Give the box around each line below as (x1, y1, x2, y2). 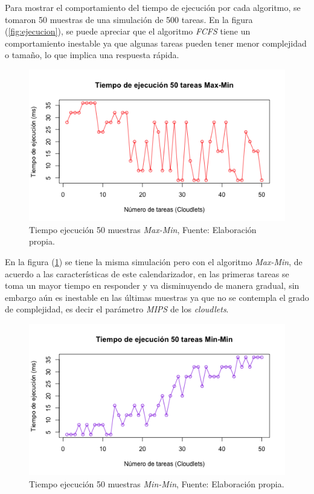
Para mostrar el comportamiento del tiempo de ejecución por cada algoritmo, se (5, 1, 301, 13)
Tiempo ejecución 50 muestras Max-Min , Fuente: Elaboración (29, 223, 257, 235)
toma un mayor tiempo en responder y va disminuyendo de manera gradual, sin (5, 279, 300, 292)
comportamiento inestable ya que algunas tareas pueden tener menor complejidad (5, 36, 307, 49)
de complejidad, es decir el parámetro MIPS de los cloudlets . (5, 303, 229, 315)
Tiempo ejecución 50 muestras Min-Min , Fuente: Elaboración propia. (29, 477, 284, 490)
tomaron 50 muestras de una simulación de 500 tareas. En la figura (5, 13, 253, 25)
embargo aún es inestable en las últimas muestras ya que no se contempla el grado (5, 291, 309, 303)
